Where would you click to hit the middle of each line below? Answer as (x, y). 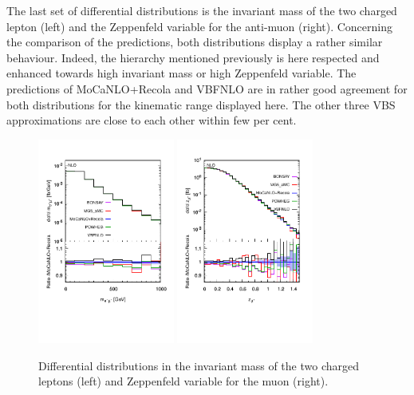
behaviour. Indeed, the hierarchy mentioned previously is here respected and (193, 57)
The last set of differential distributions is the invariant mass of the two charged (202, 10)
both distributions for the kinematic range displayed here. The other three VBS (201, 104)
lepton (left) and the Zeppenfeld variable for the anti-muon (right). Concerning (199, 26)
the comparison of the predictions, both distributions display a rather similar (195, 42)
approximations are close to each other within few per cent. (152, 120)
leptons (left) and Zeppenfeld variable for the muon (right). (183, 381)
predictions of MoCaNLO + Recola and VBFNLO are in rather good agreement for (207, 88)
